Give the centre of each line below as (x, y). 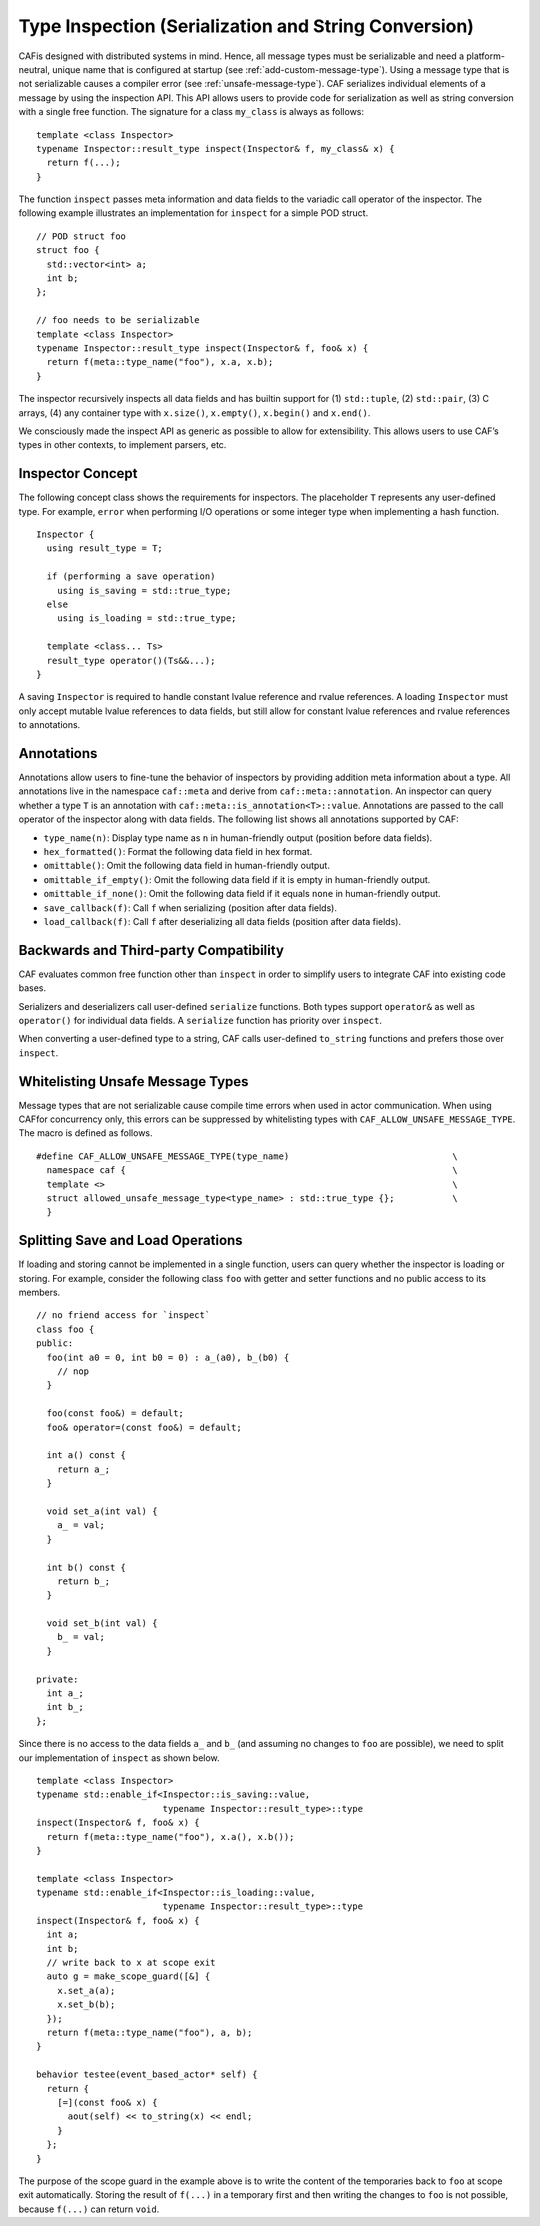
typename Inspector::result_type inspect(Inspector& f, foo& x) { (202, 348)
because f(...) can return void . (89, 2209)
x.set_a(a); (86, 1990)
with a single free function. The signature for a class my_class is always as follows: (191, 112)
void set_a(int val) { (102, 1511)
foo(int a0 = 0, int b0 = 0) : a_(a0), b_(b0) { (168, 1357)
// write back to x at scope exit (131, 1963)
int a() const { (86, 1455)
